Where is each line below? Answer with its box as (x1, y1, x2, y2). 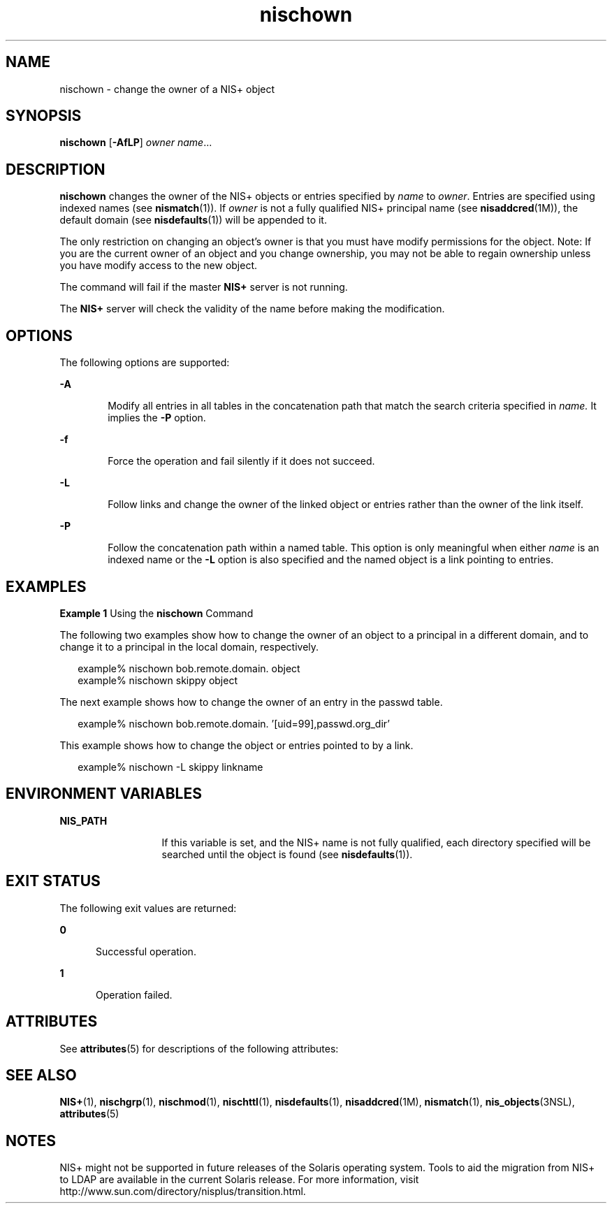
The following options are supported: (59, 356, 230, 369)
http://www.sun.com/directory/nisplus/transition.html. (59, 1185, 306, 1198)
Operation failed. (96, 988, 173, 1001)
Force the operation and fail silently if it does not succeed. (108, 455, 375, 468)
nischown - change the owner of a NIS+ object (59, 82, 275, 95)
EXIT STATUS (6, 872, 101, 890)
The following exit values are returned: (59, 902, 237, 914)
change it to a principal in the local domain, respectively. (59, 640, 319, 653)
